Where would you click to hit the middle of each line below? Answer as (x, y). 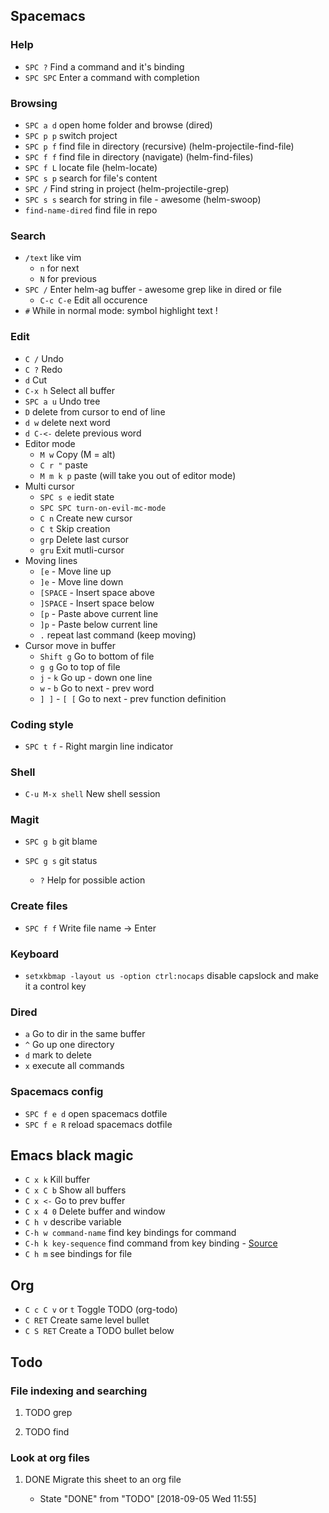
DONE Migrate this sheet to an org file (103, 1480)
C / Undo (44, 358)
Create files (39, 906)
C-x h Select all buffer (70, 390)
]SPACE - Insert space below (97, 603)
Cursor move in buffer (70, 645)
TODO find (47, 1431)
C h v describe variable (73, 1222)
